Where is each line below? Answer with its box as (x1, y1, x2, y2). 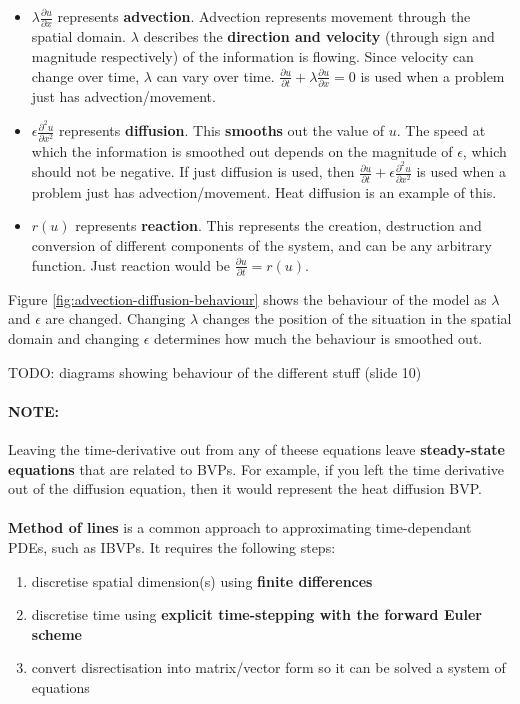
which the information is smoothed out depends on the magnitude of (31, 140, 453, 161)
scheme (31, 623, 82, 644)
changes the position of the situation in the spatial (202, 308, 512, 329)
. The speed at (396, 120, 486, 141)
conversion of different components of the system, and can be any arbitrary (31, 234, 492, 255)
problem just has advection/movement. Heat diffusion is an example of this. (31, 181, 497, 202)
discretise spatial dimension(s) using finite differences (31, 570, 373, 591)
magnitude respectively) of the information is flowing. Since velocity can (31, 45, 474, 66)
